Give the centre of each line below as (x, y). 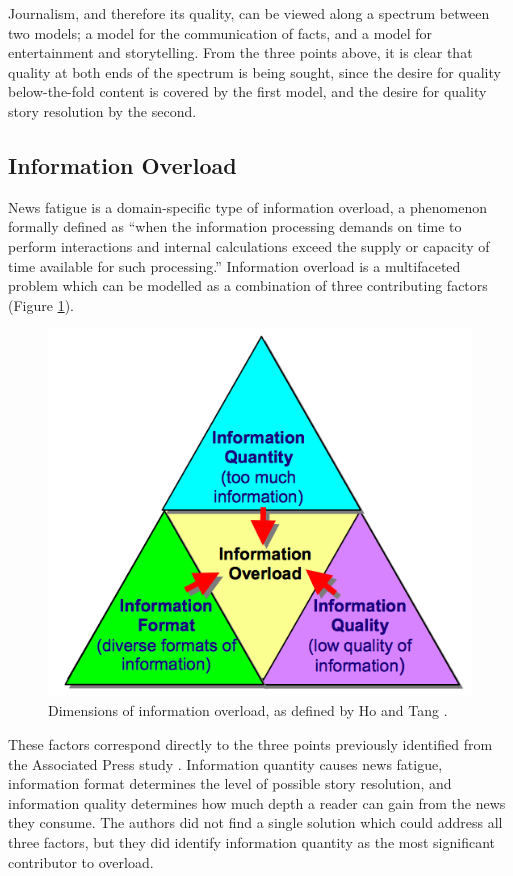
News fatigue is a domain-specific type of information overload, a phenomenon (248, 206)
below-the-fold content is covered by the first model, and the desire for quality (247, 91)
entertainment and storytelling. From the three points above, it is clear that (240, 52)
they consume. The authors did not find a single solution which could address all (255, 822)
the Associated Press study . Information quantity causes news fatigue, (225, 763)
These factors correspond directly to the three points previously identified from (250, 743)
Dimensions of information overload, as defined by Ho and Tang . (248, 710)
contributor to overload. (81, 861)
